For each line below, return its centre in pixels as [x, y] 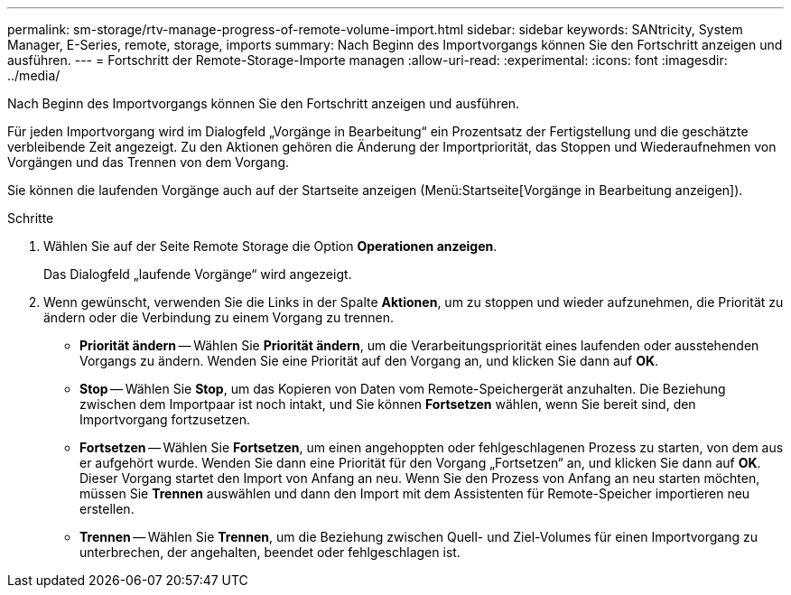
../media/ [34, 75]
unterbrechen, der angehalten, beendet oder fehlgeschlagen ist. [270, 552]
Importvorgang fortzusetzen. [165, 419]
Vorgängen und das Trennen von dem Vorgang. [149, 162]
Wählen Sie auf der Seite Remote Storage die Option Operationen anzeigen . [270, 246]
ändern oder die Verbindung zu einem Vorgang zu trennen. [219, 317]
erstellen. [107, 509]
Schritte [31, 218]
